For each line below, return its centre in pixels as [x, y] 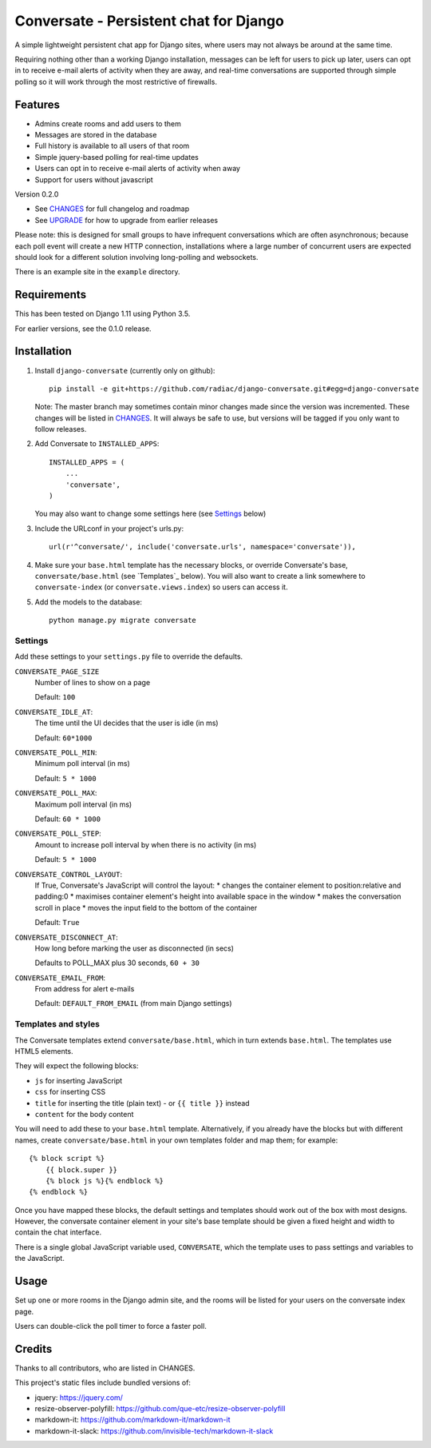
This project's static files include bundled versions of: [103, 1382]
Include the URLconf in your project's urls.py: [109, 529]
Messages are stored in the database [96, 135]
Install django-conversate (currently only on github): [125, 370]
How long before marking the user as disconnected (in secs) [134, 948]
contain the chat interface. [58, 1232]
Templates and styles [57, 1024]
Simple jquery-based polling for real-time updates [117, 157]
